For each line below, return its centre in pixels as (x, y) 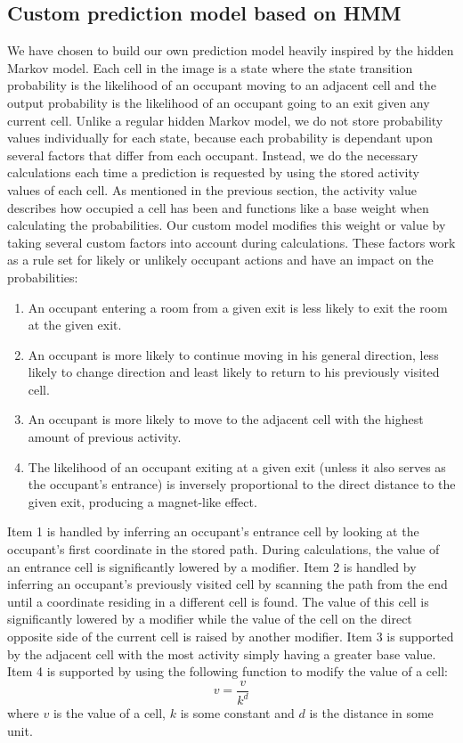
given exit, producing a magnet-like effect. (142, 501)
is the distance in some (371, 713)
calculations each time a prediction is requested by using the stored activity (213, 172)
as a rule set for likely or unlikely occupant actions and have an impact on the (220, 260)
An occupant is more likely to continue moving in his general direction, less (233, 354)
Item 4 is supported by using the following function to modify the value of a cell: (227, 671)
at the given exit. (75, 325)
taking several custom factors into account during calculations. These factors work (231, 242)
